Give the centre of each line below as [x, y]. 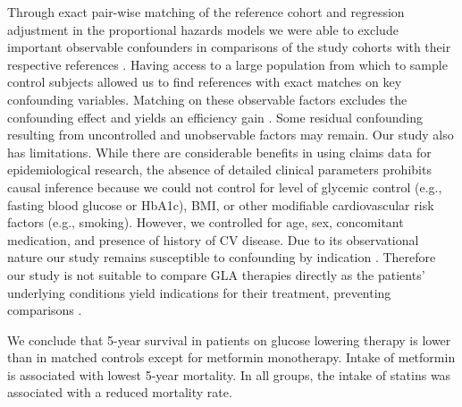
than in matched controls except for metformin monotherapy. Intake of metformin [231, 357]
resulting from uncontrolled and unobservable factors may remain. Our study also [231, 135]
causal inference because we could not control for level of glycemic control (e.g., [225, 187]
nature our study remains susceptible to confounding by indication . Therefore [222, 257]
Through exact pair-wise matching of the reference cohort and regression [206, 12]
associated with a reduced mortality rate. [120, 392]
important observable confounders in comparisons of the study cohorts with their [229, 47]
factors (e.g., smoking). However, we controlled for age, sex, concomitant [206, 222]
